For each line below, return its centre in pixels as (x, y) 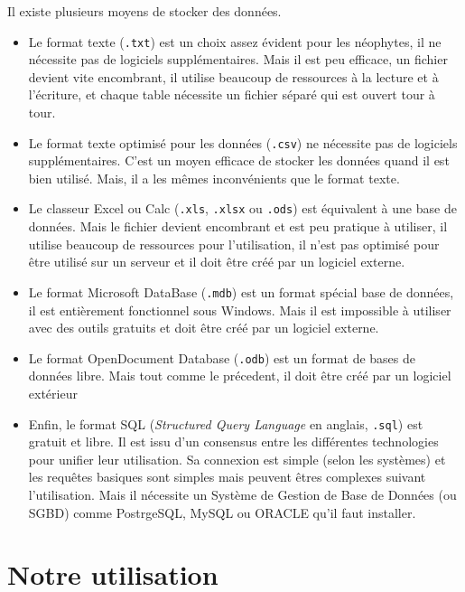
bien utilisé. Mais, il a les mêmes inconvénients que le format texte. (214, 178)
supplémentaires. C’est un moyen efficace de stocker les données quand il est (239, 160)
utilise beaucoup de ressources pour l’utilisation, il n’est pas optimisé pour (234, 244)
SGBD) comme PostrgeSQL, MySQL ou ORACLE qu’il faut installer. (222, 512)
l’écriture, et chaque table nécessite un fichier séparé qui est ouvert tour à (232, 94)
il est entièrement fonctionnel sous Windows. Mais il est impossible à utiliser (240, 310)
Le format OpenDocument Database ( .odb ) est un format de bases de (222, 357)
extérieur (53, 393)
